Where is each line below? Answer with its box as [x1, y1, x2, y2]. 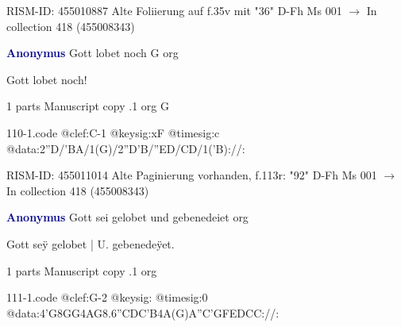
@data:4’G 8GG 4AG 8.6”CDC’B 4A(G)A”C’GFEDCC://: [6, 304, 280, 321]
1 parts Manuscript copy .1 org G [6, 98, 169, 114]
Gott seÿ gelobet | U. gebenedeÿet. [6, 235, 175, 252]
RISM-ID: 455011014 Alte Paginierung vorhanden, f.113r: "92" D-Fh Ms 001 [6, 167, 377, 183]
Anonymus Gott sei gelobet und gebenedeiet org [6, 209, 249, 225]
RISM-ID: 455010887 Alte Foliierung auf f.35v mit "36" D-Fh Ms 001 [6, 2, 342, 18]
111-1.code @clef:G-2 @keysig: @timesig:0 [6, 289, 208, 306]
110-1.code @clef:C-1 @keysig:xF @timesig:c [6, 124, 220, 140]
